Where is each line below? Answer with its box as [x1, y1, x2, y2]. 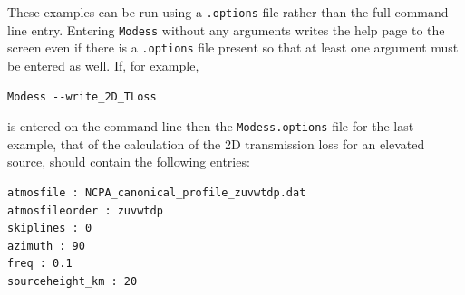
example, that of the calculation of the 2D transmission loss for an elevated [7, 134, 425, 153]
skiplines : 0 [7, 222, 92, 235]
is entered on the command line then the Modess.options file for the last [7, 117, 414, 136]
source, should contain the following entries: [7, 152, 250, 171]
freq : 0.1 [7, 257, 73, 271]
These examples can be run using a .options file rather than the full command [7, 3, 449, 21]
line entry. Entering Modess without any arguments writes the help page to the [7, 20, 445, 39]
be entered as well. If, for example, [7, 55, 199, 74]
